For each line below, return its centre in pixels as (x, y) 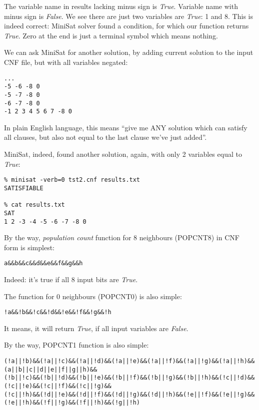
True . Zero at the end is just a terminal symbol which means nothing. (111, 35)
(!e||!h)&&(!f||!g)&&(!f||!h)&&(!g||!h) (72, 403)
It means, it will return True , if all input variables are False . (96, 328)
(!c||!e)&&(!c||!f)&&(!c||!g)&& (58, 386)
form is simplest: (29, 247)
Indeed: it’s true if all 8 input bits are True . (71, 279)
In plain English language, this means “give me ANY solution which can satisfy (126, 127)
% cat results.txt (34, 205)
